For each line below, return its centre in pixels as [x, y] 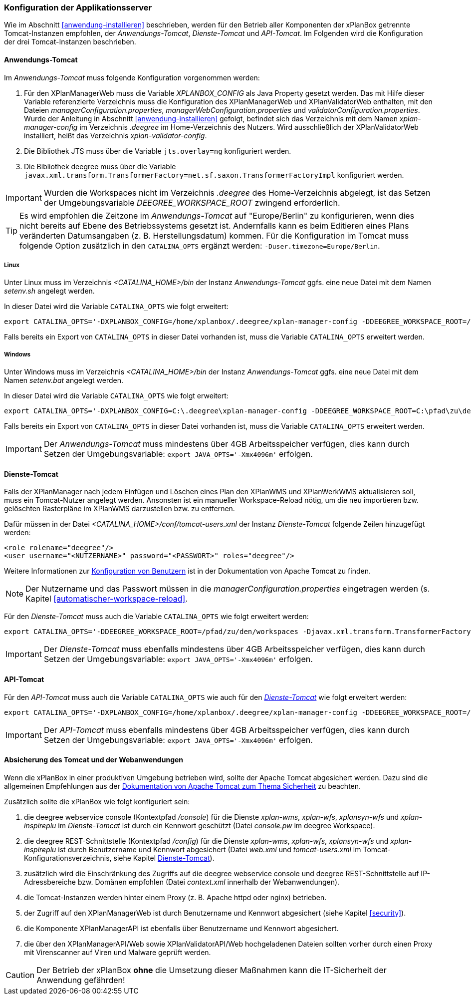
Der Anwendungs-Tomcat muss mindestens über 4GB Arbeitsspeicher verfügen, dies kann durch [227, 444]
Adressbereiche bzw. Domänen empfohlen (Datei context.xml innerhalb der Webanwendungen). [182, 882]
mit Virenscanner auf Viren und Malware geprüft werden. [118, 952]
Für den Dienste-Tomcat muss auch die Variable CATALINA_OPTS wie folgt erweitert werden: [156, 617]
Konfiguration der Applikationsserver [78, 7]
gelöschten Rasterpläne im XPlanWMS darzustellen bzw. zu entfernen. [119, 509]
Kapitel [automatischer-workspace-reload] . [107, 599]
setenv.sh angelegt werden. [49, 291]
